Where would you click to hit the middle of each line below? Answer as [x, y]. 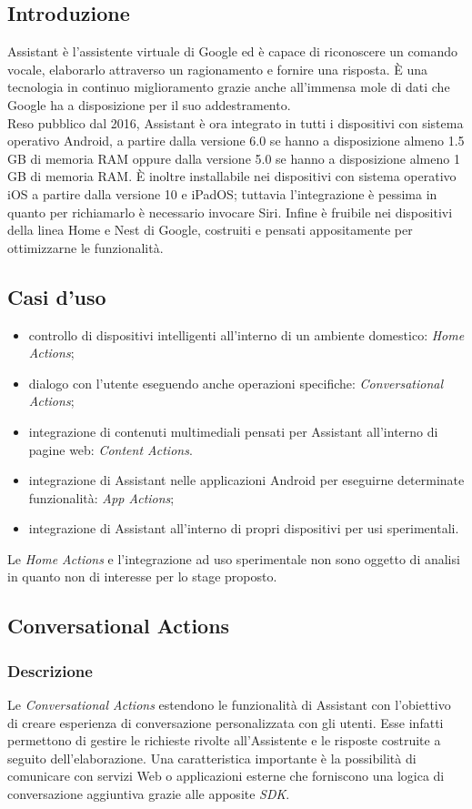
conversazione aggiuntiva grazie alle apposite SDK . [149, 794]
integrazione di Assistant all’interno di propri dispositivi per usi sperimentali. [244, 528]
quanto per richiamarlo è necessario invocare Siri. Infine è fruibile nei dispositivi [230, 212]
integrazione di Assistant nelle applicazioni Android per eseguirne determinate [246, 480]
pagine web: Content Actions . [110, 449]
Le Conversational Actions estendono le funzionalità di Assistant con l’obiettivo [229, 705]
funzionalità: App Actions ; [101, 497]
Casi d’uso [57, 296]
